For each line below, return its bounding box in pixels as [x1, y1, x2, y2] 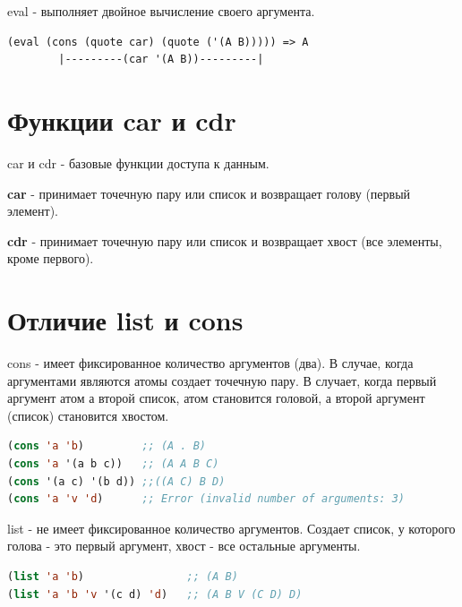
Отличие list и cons [7, 302, 244, 338]
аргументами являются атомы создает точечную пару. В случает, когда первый [7, 371, 437, 389]
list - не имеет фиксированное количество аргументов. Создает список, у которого [7, 518, 456, 537]
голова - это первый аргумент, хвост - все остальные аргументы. [7, 536, 361, 555]
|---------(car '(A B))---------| [58, 53, 264, 66]
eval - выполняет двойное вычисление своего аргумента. [7, 2, 315, 20]
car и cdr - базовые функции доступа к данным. [7, 153, 269, 172]
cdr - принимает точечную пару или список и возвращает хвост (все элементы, [7, 231, 442, 250]
